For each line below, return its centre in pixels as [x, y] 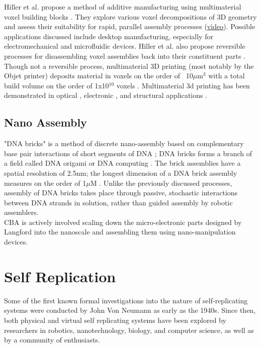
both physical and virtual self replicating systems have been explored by [115, 320]
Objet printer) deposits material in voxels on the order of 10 [99, 76]
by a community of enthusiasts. [52, 340]
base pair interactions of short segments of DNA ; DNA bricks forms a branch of [128, 153]
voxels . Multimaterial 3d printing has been [183, 85]
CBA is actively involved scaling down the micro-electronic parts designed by [123, 222]
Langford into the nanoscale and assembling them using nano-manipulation [120, 232]
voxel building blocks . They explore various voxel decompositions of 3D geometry [130, 16]
